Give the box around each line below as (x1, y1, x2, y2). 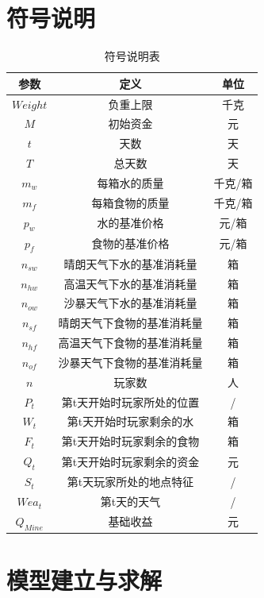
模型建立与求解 (6, 564, 163, 596)
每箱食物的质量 (91, 194, 170, 210)
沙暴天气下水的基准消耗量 (63, 295, 197, 311)
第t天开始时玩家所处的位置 (61, 393, 200, 410)
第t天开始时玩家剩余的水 (67, 413, 194, 430)
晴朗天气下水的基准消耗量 (63, 255, 197, 272)
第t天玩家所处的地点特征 (67, 473, 194, 490)
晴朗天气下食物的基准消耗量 (58, 314, 203, 331)
